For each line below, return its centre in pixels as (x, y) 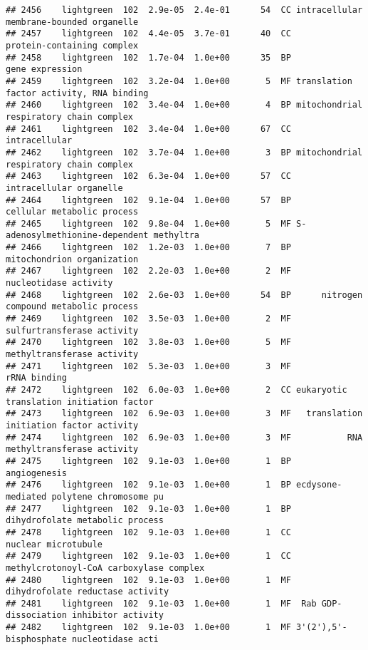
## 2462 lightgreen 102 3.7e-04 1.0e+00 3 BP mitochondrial (184, 152)
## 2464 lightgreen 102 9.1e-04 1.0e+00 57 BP (148, 200)
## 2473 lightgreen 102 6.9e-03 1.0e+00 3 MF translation (184, 414)
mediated (26, 496)
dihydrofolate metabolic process (85, 521)
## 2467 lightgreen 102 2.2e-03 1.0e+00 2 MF (148, 271)
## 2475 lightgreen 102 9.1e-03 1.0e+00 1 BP (148, 461)
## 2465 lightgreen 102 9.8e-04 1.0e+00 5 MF (148, 223)
